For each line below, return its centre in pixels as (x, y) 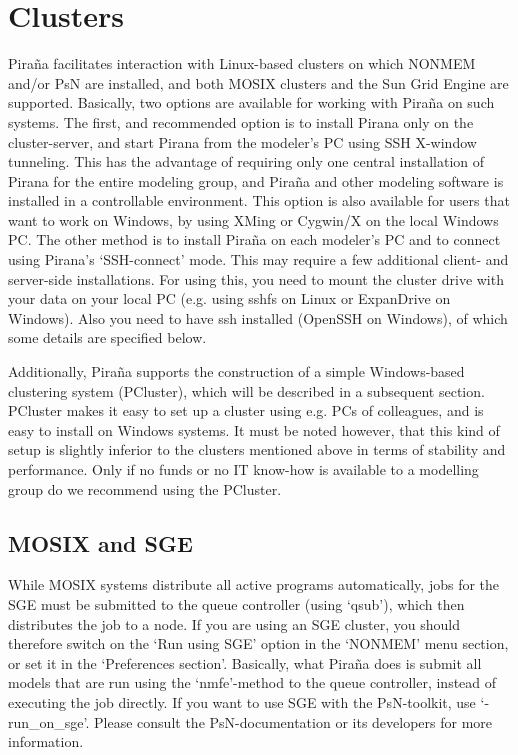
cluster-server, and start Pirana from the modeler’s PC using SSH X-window (242, 141)
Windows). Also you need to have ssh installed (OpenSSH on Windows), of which (258, 317)
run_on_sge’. (49, 721)
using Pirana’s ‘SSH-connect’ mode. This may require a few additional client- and (258, 259)
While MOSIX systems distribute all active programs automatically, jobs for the (254, 584)
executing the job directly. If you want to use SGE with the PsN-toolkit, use (242, 701)
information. (46, 741)
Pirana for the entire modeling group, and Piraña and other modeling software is (256, 180)
